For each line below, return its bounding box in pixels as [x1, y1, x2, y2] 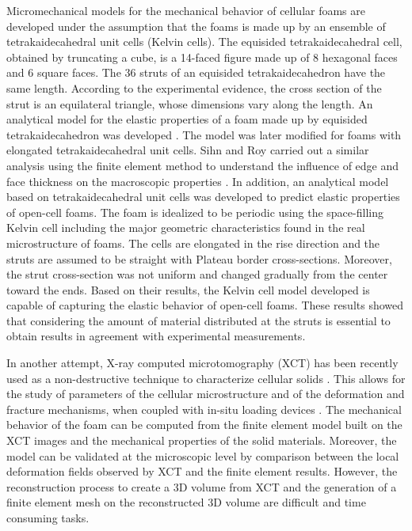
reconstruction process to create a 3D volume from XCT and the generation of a [6, 478, 397, 495]
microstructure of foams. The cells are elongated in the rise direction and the [6, 234, 380, 251]
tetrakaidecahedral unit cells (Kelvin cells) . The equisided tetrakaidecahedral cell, [6, 33, 402, 50]
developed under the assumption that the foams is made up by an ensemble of [6, 17, 386, 34]
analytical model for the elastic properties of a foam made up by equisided [6, 111, 368, 127]
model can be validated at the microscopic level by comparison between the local [6, 447, 399, 464]
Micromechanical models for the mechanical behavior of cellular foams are [6, 2, 365, 18]
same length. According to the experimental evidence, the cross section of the [6, 79, 382, 96]
